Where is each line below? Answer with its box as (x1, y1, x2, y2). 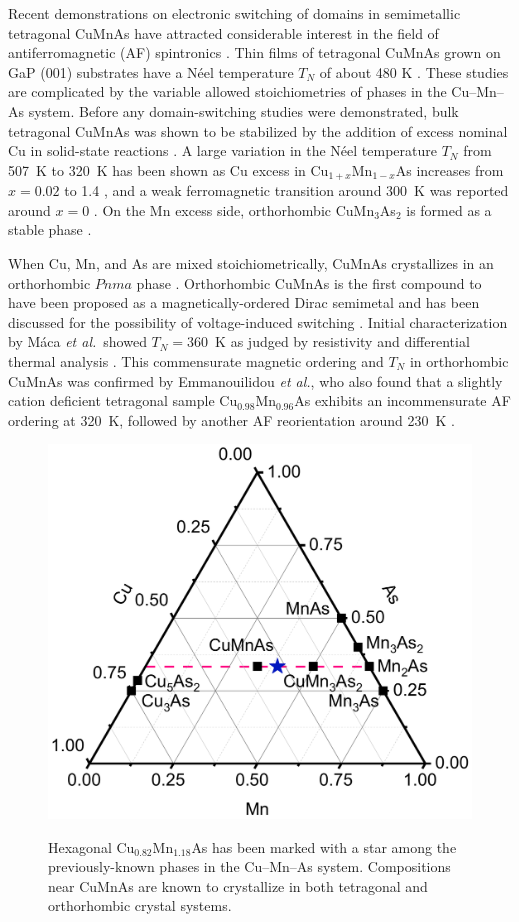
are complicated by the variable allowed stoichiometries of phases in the (8, 81, 447, 102)
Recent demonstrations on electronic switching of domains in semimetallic (8, 3, 461, 23)
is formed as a (406, 199, 492, 220)
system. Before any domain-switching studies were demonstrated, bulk (28, 100, 459, 121)
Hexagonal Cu (48, 836, 135, 857)
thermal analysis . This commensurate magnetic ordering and (8, 350, 384, 371)
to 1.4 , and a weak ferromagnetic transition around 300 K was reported (64, 180, 509, 201)
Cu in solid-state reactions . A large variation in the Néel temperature (8, 140, 437, 161)
